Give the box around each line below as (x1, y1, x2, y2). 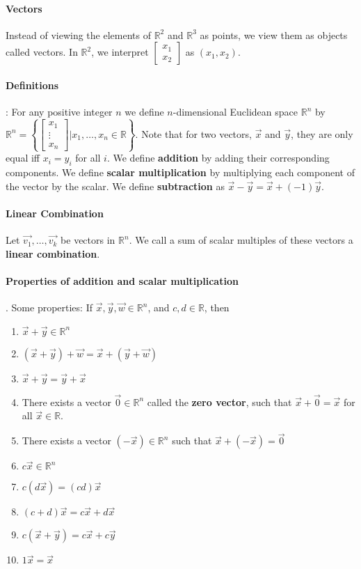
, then (204, 300, 230, 315)
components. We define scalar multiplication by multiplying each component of (6, 165, 355, 180)
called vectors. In (6, 45, 78, 59)
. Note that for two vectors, (135, 126, 252, 141)
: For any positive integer (6, 104, 113, 119)
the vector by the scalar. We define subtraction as (6, 178, 225, 193)
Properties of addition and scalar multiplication (6, 273, 239, 288)
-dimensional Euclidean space (173, 104, 298, 119)
